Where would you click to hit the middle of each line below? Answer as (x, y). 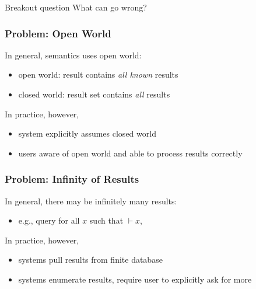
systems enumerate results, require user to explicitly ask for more (135, 279)
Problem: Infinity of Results (72, 179)
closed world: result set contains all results (94, 94)
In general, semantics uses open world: (73, 55)
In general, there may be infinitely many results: (91, 201)
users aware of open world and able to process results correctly (130, 153)
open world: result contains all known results (98, 74)
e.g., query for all (49, 220)
